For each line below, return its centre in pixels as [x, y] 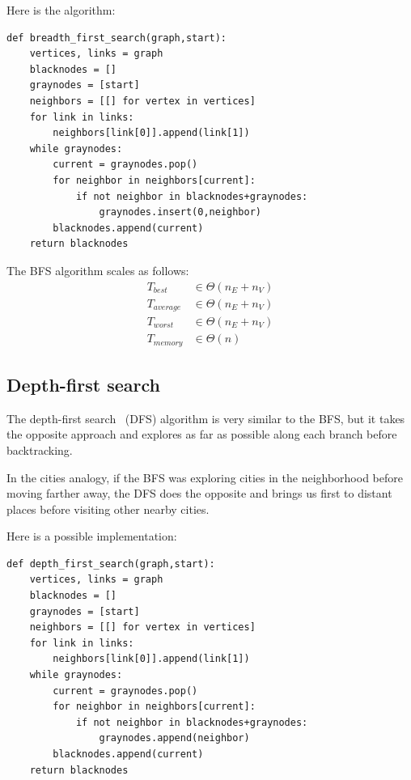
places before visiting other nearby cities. [108, 509]
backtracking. [40, 449]
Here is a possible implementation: [92, 536]
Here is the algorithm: [61, 10]
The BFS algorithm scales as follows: [98, 270]
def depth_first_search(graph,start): [111, 564]
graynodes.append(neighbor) [174, 738]
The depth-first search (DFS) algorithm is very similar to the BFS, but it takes [206, 418]
